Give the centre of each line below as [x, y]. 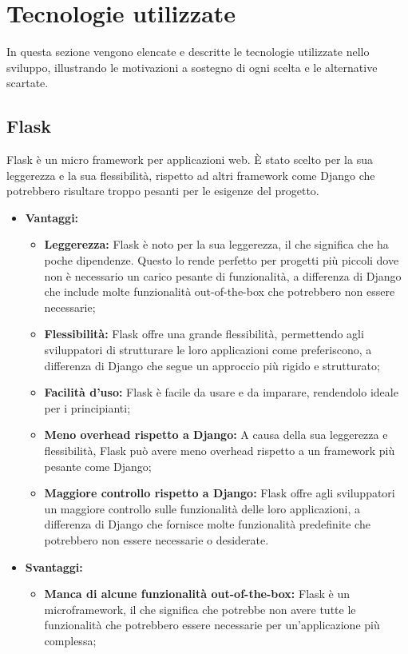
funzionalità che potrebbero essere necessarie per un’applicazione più [212, 625]
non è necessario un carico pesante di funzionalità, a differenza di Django [223, 275]
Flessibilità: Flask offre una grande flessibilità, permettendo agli [204, 334]
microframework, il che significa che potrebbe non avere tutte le [200, 609]
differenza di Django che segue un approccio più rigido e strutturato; [212, 365]
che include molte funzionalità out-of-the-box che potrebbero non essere [220, 291]
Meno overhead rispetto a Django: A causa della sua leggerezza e [216, 435]
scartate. [28, 83]
